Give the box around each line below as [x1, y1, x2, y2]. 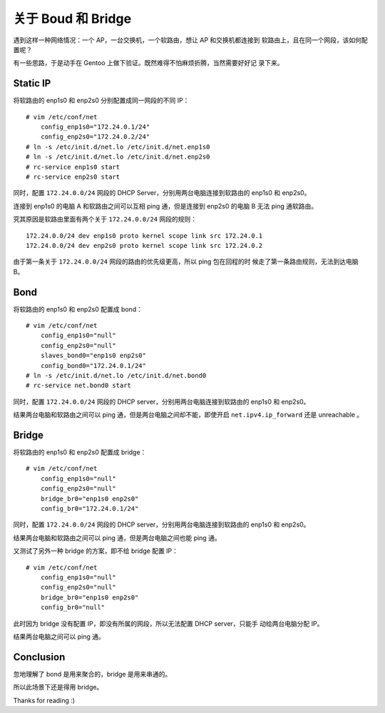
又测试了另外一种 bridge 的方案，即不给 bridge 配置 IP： [13, 547, 178, 555]
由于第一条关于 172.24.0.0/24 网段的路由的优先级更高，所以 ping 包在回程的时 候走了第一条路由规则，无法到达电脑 [13, 257, 359, 266]
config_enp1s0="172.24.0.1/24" [40, 123, 150, 131]
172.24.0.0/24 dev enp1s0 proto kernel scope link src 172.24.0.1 [26, 231, 263, 239]
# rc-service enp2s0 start [26, 172, 120, 181]
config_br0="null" [40, 604, 106, 612]
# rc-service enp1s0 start [26, 163, 120, 171]
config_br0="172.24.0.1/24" [40, 504, 139, 512]
